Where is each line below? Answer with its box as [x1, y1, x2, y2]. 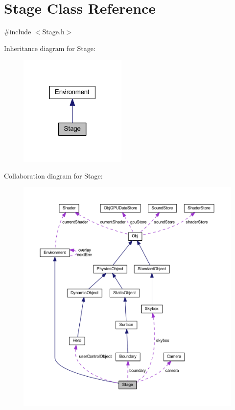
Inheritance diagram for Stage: [4, 43, 95, 53]
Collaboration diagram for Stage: [4, 170, 103, 180]
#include [4, 26, 31, 37]
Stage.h [42, 26, 65, 37]
